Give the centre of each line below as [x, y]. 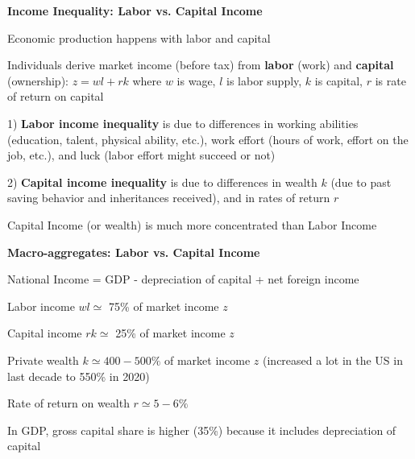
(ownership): [38, 80]
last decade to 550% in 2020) [79, 376]
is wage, [196, 80]
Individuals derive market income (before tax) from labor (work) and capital [201, 65]
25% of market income [170, 333]
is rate [390, 80]
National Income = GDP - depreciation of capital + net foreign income [183, 279]
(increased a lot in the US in [333, 360]
